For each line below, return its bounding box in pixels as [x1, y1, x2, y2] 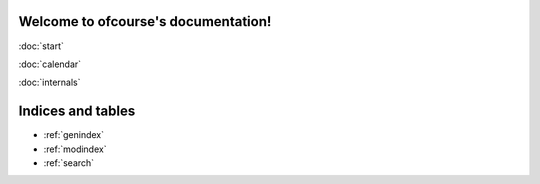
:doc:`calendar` [18, 58, 82, 70]
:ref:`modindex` [43, 143, 107, 155]
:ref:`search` [43, 156, 95, 169]
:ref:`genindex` [43, 129, 105, 141]
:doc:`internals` [18, 76, 81, 89]
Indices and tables [18, 103, 136, 120]
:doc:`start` [18, 40, 65, 52]
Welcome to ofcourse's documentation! [18, 13, 272, 30]
